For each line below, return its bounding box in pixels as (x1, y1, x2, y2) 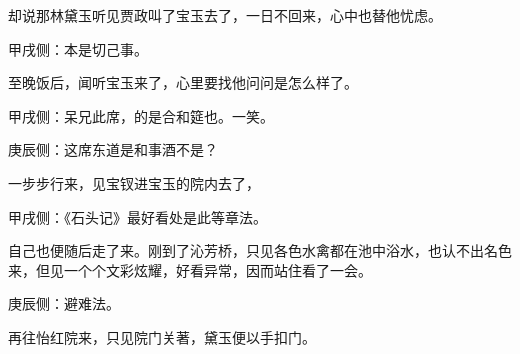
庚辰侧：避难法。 (8, 293, 120, 314)
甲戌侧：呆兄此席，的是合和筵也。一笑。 (8, 105, 274, 126)
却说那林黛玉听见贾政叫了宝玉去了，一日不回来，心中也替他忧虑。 (8, 5, 442, 25)
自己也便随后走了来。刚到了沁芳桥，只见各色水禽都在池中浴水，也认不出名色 (8, 240, 512, 261)
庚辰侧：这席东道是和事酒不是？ (8, 139, 218, 160)
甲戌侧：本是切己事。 (8, 38, 148, 59)
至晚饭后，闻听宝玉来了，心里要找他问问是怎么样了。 (8, 72, 358, 93)
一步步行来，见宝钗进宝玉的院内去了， (8, 172, 260, 193)
